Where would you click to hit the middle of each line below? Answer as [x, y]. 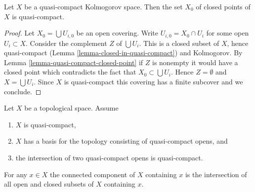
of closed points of [223, 6]
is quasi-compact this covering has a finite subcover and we [153, 82]
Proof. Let [19, 33]
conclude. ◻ [23, 91]
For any [16, 174]
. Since [44, 82]
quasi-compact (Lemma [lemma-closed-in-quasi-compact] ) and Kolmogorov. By [123, 53]
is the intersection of [216, 174]
